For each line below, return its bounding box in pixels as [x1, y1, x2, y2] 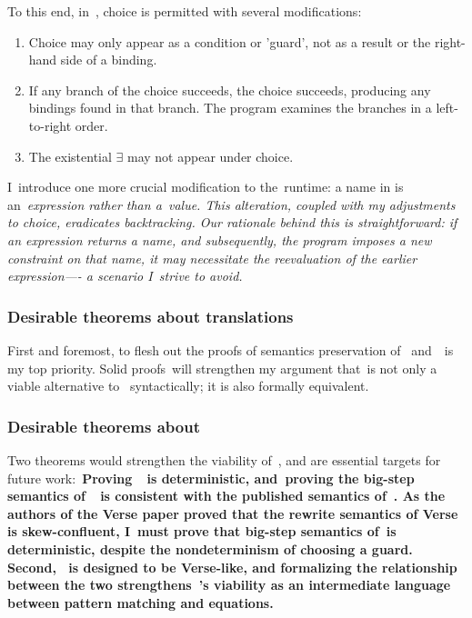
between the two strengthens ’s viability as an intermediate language [7, 575, 451, 594]
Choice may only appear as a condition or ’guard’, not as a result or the [28, 32, 431, 51]
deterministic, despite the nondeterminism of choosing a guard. [7, 539, 413, 558]
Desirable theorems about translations [7, 304, 294, 327]
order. [75, 115, 108, 135]
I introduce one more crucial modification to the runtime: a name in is [7, 177, 404, 196]
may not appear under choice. [126, 146, 294, 165]
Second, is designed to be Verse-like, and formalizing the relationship [7, 557, 457, 576]
